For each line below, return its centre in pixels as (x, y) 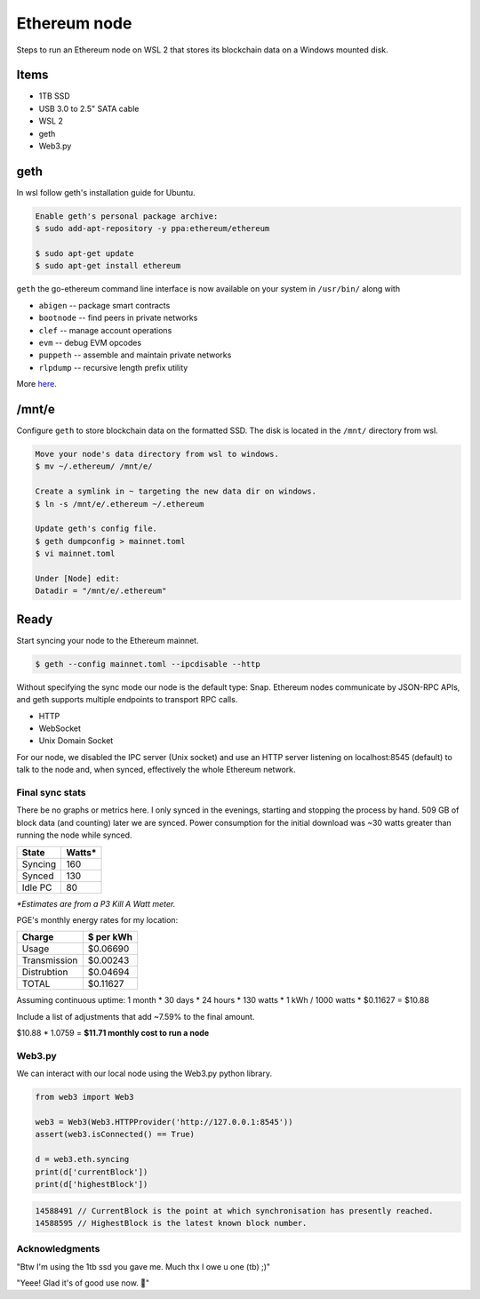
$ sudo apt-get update (84, 254)
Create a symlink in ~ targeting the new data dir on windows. (176, 492)
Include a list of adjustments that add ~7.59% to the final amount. (136, 1016)
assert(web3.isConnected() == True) (115, 1135)
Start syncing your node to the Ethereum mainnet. (108, 640)
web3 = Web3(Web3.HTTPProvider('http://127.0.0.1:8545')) (164, 1122)
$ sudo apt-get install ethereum (108, 266)
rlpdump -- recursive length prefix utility (113, 367)
